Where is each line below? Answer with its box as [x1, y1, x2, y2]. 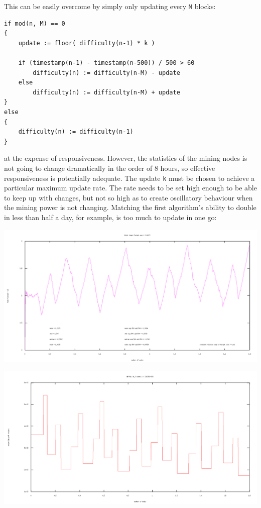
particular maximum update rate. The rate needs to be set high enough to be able [4, 182, 257, 193]
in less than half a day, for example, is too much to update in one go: [4, 212, 217, 222]
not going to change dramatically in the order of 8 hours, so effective [4, 162, 215, 173]
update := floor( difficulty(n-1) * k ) [18, 39, 155, 47]
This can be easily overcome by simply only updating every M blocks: [4, 1, 216, 11]
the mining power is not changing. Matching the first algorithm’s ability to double [4, 202, 256, 213]
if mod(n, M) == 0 [4, 20, 65, 27]
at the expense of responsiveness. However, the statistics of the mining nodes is [4, 153, 247, 163]
